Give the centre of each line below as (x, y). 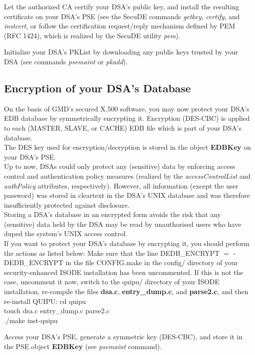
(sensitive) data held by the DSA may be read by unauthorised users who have (123, 224)
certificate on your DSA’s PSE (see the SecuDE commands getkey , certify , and (122, 16)
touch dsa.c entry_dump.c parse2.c (57, 311)
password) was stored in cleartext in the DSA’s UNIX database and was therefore (127, 195)
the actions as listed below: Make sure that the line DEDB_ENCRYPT (112, 253)
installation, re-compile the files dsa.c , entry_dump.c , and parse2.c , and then (126, 291)
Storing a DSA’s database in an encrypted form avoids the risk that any (113, 214)
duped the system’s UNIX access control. (66, 233)
